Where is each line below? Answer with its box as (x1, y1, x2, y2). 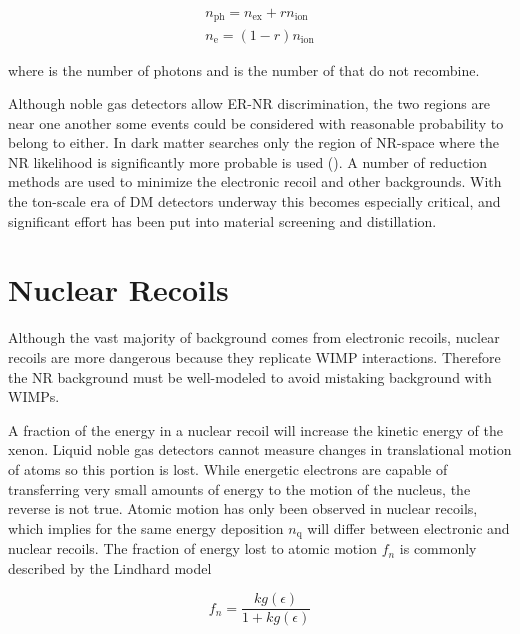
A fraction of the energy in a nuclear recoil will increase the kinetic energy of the (8, 419, 503, 440)
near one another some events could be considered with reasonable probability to (8, 112, 504, 133)
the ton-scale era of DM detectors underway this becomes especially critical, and (8, 191, 501, 212)
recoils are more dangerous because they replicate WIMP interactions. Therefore (8, 346, 501, 367)
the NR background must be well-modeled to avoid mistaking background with (8, 366, 492, 387)
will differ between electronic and (307, 517, 510, 538)
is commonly (399, 538, 477, 559)
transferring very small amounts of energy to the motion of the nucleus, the (8, 478, 471, 499)
